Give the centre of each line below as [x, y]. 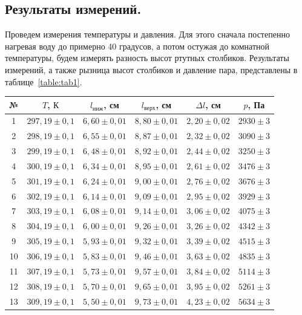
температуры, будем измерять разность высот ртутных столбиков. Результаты [147, 58]
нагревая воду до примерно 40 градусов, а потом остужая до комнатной [137, 46]
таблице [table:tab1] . [44, 81]
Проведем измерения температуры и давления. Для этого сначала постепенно [147, 34]
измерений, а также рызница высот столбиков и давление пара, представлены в [151, 69]
